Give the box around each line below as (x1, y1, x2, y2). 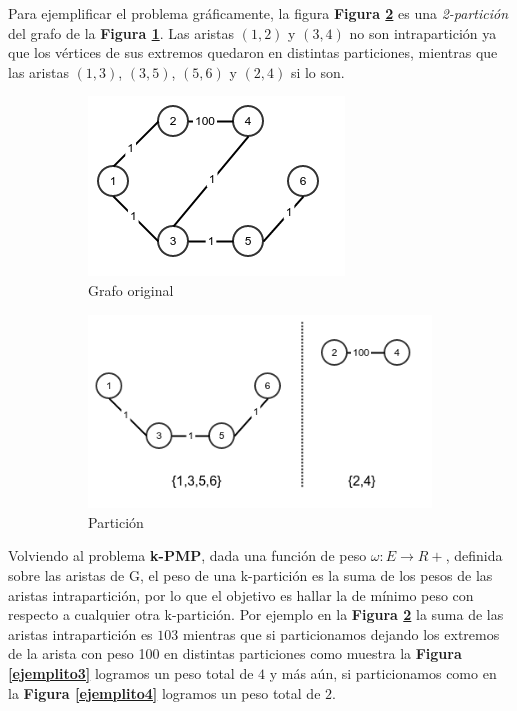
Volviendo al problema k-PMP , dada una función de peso (8, 545, 367, 566)
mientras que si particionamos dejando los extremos (182, 623, 500, 644)
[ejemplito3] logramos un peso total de (8, 663, 254, 684)
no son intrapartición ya (349, 22, 497, 43)
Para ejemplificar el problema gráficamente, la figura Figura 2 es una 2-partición (8, 3, 509, 23)
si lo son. (290, 61, 345, 82)
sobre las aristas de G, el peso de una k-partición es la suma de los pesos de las (8, 565, 493, 586)
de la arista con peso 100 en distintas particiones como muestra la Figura (8, 643, 462, 664)
